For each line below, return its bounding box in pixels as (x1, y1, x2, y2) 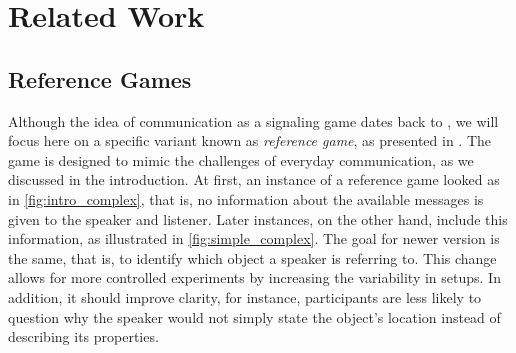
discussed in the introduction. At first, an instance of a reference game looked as (8, 169, 500, 190)
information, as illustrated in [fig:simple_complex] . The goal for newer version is (8, 228, 500, 249)
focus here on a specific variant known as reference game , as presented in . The (8, 130, 492, 151)
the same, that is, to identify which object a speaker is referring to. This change (8, 247, 497, 268)
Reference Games (8, 63, 192, 94)
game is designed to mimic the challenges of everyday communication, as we (8, 149, 474, 170)
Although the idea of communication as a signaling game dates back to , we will (8, 110, 499, 131)
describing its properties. (8, 326, 159, 347)
